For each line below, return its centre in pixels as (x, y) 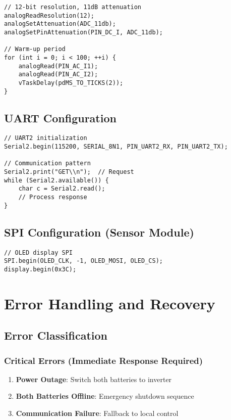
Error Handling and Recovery (110, 303)
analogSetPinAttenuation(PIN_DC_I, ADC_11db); (83, 32)
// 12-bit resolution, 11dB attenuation (73, 7)
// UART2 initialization (46, 138)
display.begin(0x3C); (40, 269)
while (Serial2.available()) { (56, 180)
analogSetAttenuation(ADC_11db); (60, 24)
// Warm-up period (35, 49)
